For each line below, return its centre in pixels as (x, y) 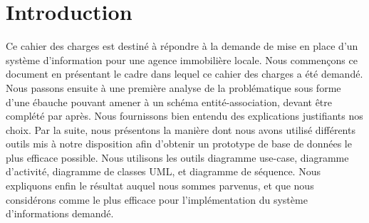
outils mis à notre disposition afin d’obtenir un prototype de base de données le (179, 144)
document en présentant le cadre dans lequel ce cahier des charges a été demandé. (184, 74)
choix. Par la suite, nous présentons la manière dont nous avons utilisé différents (181, 129)
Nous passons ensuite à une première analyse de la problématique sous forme (173, 87)
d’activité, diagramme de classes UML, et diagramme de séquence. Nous (163, 171)
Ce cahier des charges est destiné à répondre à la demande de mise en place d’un (182, 46)
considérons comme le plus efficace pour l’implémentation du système (157, 199)
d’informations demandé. (60, 213)
